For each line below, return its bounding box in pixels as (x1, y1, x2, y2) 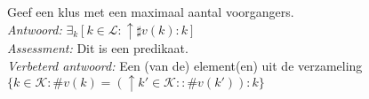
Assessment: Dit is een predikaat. (7, 39, 189, 57)
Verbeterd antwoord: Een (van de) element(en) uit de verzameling (7, 56, 363, 74)
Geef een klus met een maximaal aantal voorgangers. (7, 3, 294, 20)
